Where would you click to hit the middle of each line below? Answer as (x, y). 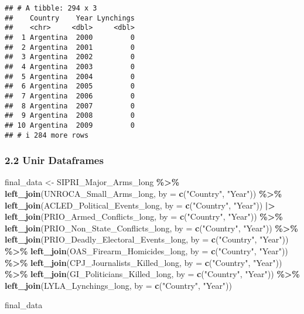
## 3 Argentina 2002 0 (70, 57)
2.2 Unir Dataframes (54, 160)
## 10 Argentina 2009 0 (70, 125)
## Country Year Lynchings (70, 18)
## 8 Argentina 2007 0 (70, 106)
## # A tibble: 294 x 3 (51, 8)
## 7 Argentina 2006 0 (70, 96)
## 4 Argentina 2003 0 (70, 66)
